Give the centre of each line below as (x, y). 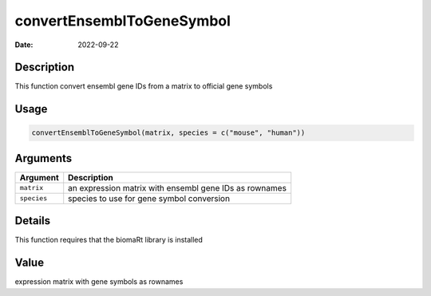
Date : (24, 45)
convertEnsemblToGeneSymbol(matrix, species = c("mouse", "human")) (168, 133)
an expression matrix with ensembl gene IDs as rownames (178, 187)
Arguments (43, 158)
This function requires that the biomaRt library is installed (109, 240)
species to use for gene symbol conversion (149, 198)
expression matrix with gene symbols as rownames (99, 282)
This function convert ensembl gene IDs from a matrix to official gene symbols (144, 86)
